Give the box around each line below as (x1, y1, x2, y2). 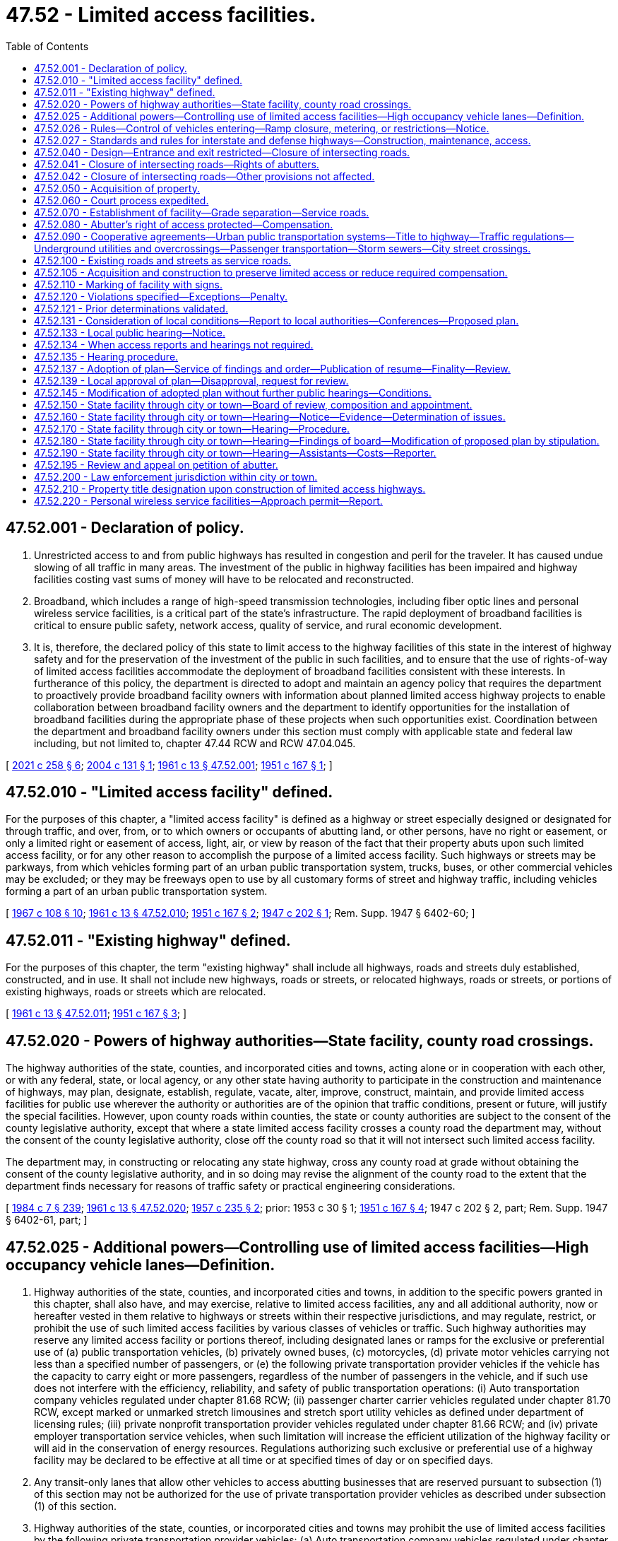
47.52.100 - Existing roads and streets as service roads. (34, 254, 292, 266)
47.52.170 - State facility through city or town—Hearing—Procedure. (34, 422, 350, 435)
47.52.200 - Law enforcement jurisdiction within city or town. (34, 470, 318, 483)
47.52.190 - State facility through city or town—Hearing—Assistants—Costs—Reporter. (34, 446, 436, 459)
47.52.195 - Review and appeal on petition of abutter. (34, 458, 278, 471)
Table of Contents (6, 40, 89, 52)
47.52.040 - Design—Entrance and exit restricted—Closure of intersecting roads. (34, 146, 410, 158)
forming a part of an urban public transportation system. (6, 885, 268, 898)
